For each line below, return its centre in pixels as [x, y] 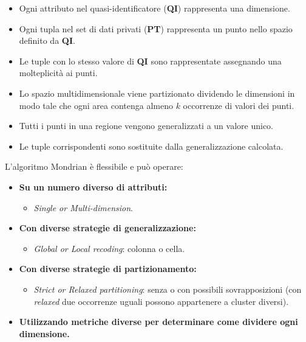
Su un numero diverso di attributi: [93, 187]
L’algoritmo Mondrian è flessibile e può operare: [94, 166]
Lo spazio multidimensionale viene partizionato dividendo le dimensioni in [157, 93]
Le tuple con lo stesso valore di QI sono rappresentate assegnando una [150, 61]
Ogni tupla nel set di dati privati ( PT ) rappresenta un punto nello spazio [156, 28]
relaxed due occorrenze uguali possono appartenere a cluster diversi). [161, 301]
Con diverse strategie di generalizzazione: [107, 228]
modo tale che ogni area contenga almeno [96, 105]
